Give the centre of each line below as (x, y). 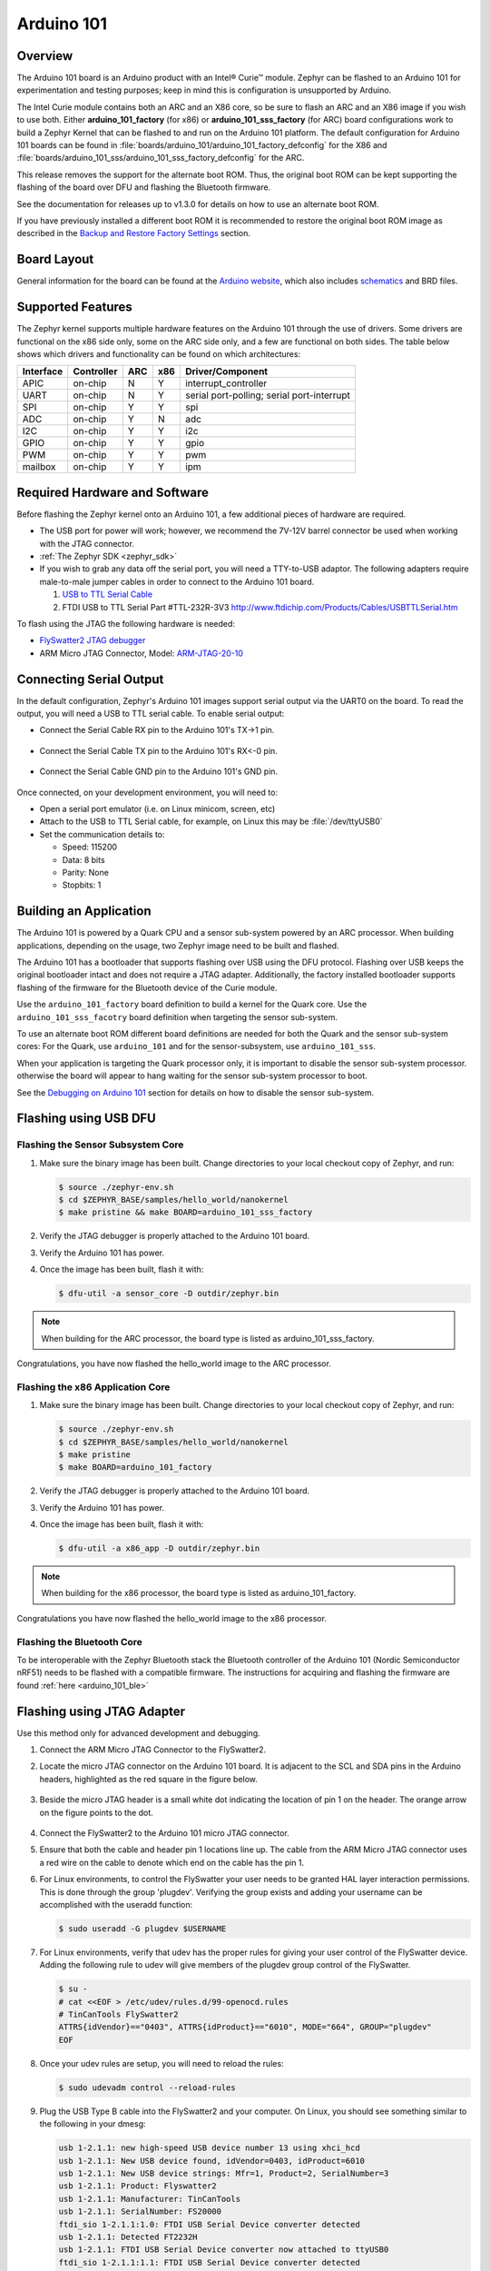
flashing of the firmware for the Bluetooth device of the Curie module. (147, 987)
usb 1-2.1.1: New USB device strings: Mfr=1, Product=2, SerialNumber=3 (224, 2173)
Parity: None (85, 872)
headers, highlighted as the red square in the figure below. (149, 1779)
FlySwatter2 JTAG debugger (93, 640)
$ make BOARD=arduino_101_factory (135, 1468)
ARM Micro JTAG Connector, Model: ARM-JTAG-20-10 (142, 653)
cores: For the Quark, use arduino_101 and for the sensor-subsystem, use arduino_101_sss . (196, 1046)
